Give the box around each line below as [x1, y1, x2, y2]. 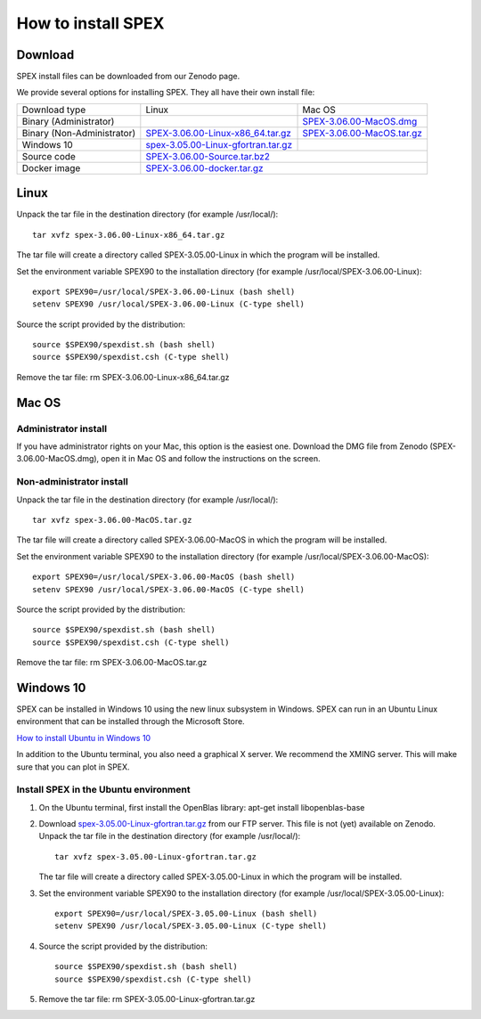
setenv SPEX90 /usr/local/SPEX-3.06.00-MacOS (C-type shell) [32, 584, 305, 594]
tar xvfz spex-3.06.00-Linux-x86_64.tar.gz [32, 230, 225, 240]
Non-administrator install [16, 476, 128, 488]
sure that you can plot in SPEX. [16, 762, 130, 772]
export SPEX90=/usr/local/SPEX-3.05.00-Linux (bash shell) [54, 909, 318, 919]
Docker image [21, 161, 81, 174]
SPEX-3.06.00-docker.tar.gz [145, 161, 264, 174]
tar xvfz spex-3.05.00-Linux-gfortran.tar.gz [54, 852, 257, 861]
